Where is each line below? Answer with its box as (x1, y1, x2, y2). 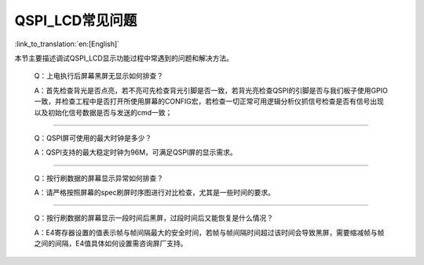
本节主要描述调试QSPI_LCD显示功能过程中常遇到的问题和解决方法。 (14, 53, 234, 63)
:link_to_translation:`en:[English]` (14, 39, 120, 49)
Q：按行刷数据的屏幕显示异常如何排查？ (34, 173, 164, 183)
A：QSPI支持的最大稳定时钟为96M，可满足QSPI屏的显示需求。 (34, 147, 237, 157)
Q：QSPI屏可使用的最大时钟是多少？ (34, 133, 152, 143)
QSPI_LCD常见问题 (14, 12, 137, 29)
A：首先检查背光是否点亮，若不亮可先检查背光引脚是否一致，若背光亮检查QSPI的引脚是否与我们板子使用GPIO (34, 85, 388, 95)
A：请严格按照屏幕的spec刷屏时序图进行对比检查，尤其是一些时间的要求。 (34, 188, 275, 198)
